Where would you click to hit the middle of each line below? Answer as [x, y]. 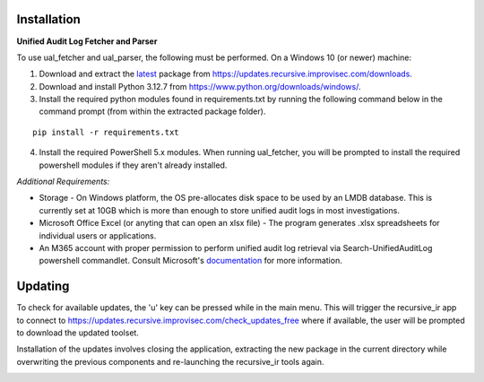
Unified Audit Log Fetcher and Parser [87, 41]
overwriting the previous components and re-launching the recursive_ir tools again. [170, 361]
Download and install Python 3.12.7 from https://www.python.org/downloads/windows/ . [200, 86]
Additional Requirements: [63, 182]
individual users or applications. [98, 235]
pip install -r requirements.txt [106, 132]
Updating [43, 286]
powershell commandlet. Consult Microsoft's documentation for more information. [190, 261]
